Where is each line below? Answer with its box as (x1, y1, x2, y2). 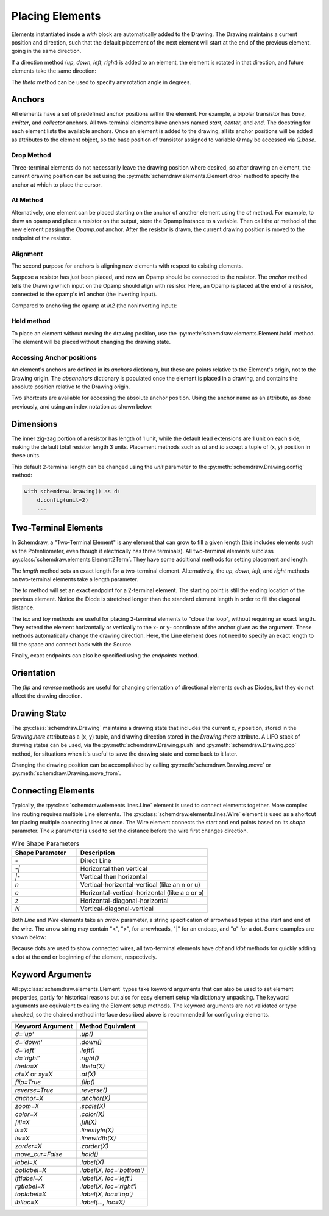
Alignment (11, 249, 43, 258)
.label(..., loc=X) (79, 1198, 126, 1207)
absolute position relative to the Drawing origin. (11, 383, 130, 390)
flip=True (15, 1078, 41, 1087)
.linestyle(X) (79, 1126, 115, 1134)
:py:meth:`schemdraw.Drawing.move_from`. (11, 770, 121, 777)
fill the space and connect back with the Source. (11, 640, 133, 648)
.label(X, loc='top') (79, 1190, 133, 1198)
